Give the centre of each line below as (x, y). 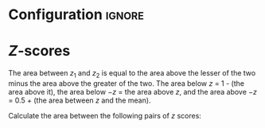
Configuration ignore (76, 15)
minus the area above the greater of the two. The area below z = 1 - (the (127, 83)
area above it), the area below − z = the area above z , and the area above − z (132, 91)
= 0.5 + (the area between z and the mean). (80, 100)
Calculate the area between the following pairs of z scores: (105, 115)
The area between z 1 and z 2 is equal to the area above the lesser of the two (132, 74)
